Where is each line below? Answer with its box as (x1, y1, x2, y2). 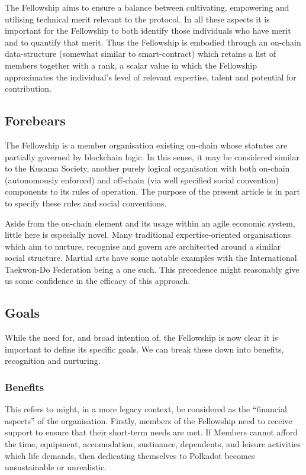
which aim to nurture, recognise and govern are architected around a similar (5, 240, 281, 252)
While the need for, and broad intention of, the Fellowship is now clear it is (5, 331, 278, 344)
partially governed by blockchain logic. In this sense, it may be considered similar (5, 150, 299, 163)
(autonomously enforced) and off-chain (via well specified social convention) (5, 173, 279, 186)
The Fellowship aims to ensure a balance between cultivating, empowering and (5, 1, 289, 13)
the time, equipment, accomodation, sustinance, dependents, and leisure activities (5, 438, 301, 450)
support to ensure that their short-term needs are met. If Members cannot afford (5, 426, 298, 438)
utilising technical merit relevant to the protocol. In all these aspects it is (5, 12, 270, 25)
